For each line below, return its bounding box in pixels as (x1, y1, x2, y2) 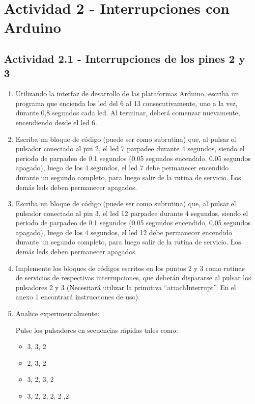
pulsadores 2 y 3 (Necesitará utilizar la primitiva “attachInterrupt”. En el (15, 282, 236, 292)
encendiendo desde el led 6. (15, 117, 97, 127)
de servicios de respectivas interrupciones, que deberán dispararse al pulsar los (15, 272, 251, 283)
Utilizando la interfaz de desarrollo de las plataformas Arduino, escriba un (15, 88, 239, 99)
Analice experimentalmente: (15, 308, 99, 319)
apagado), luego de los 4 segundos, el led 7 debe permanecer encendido (15, 162, 229, 173)
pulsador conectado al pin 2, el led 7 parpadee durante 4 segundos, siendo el (15, 143, 245, 154)
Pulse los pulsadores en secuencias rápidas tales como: (15, 324, 178, 335)
